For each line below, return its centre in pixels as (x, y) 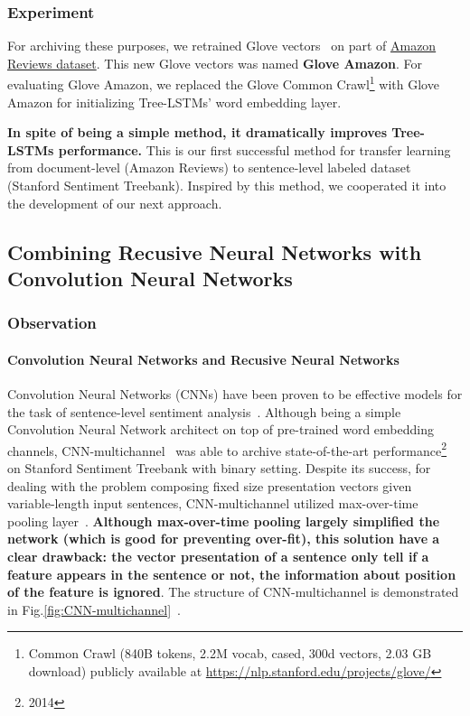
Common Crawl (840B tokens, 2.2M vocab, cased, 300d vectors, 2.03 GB (230, 653)
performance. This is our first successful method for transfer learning (254, 149)
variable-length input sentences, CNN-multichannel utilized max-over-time (213, 503)
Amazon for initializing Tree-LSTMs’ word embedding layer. (174, 102)
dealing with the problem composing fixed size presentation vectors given (210, 485)
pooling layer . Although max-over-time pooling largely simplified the (224, 521)
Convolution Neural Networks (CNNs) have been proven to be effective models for (235, 394)
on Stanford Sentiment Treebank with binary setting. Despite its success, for (219, 468)
